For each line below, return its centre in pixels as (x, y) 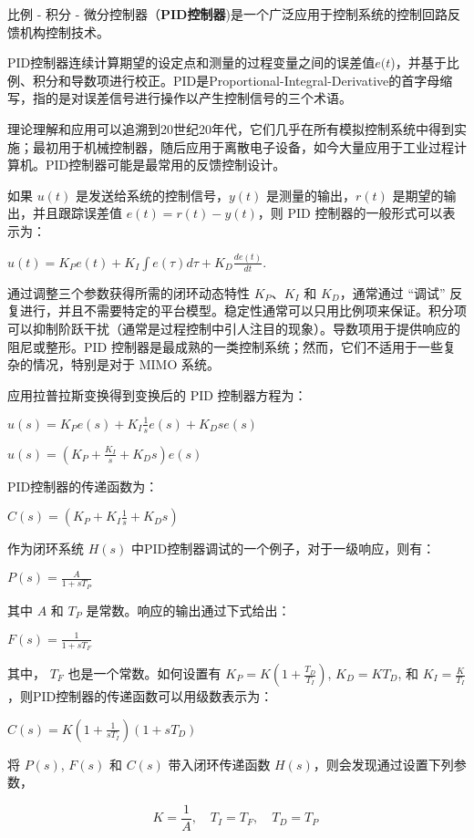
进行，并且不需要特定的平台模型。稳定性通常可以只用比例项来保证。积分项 (243, 310)
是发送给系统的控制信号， (152, 195)
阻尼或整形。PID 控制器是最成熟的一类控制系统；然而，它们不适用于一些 (225, 346)
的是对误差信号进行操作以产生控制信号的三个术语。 (198, 98)
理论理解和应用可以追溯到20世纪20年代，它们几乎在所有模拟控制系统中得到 (231, 128)
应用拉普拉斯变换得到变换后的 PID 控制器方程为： (157, 394)
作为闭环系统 (46, 548)
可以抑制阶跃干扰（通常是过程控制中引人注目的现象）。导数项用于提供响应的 (234, 329)
